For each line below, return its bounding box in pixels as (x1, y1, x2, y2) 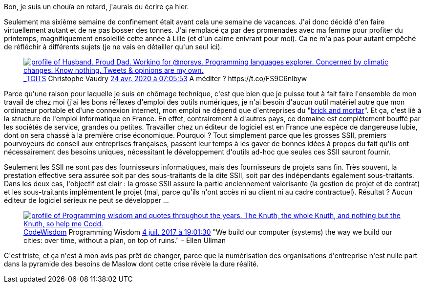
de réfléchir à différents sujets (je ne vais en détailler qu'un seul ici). (4, 43, 222, 51)
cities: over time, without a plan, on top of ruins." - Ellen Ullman (23, 236, 226, 244)
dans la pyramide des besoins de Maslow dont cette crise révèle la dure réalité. (4, 260, 259, 268)
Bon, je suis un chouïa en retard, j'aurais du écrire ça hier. (4, 2, 189, 11)
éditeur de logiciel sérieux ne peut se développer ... (4, 196, 169, 204)
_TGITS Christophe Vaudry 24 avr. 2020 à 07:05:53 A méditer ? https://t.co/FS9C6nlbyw (23, 74, 307, 83)
